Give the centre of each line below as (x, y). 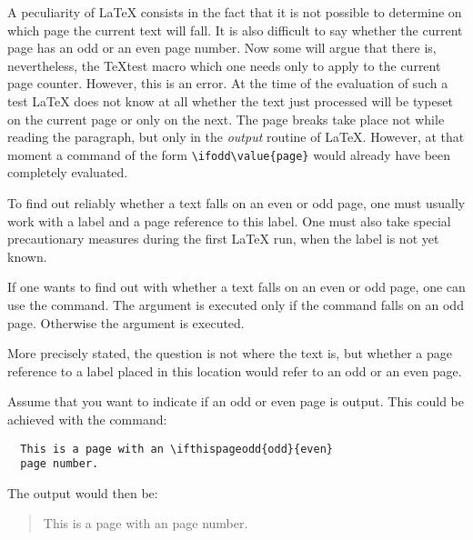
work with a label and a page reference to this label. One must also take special (229, 220)
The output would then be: (83, 492)
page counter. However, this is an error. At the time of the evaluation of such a (228, 83)
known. (27, 256)
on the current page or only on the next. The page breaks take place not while (226, 119)
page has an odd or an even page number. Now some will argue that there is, (222, 48)
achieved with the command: (87, 419)
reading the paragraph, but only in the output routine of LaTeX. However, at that (236, 137)
